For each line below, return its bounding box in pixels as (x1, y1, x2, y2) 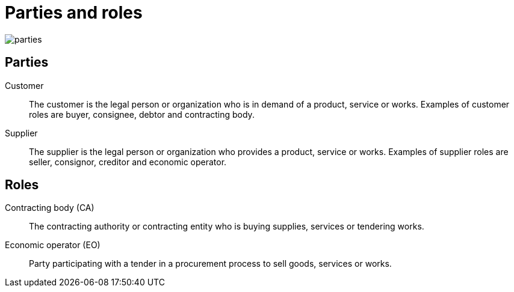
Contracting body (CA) (5, 202, 94, 213)
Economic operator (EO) (5, 240, 101, 251)
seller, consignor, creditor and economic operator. (29, 156, 227, 167)
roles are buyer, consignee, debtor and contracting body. (29, 109, 255, 120)
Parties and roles (5, 2, 143, 23)
